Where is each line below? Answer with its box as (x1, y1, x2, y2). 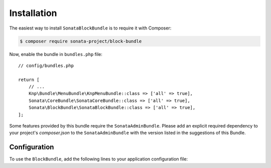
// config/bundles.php (18, 62, 74, 68)
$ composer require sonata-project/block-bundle (20, 38, 142, 44)
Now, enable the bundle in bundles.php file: (9, 51, 103, 57)
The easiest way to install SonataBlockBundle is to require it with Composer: (9, 25, 172, 31)
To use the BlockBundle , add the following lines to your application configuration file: (9, 156, 188, 162)
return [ (18, 76, 40, 82)
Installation (9, 7, 57, 18)
